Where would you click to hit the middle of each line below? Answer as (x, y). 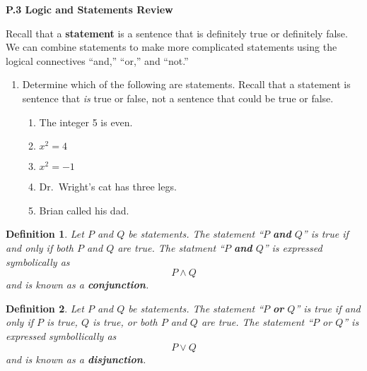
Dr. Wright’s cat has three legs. (108, 187)
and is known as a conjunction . (77, 285)
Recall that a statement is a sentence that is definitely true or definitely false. (177, 33)
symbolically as (38, 261)
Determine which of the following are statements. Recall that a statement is (186, 84)
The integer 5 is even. (86, 122)
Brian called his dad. (84, 210)
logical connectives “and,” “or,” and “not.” (97, 60)
